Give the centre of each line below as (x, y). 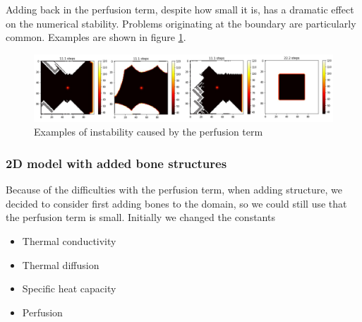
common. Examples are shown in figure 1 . (96, 37)
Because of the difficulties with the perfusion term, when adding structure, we (174, 190)
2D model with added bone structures (116, 163)
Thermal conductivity (69, 241)
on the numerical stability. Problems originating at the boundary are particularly (181, 23)
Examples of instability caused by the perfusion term (149, 132)
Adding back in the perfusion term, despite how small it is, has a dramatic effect (180, 9)
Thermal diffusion (61, 264)
